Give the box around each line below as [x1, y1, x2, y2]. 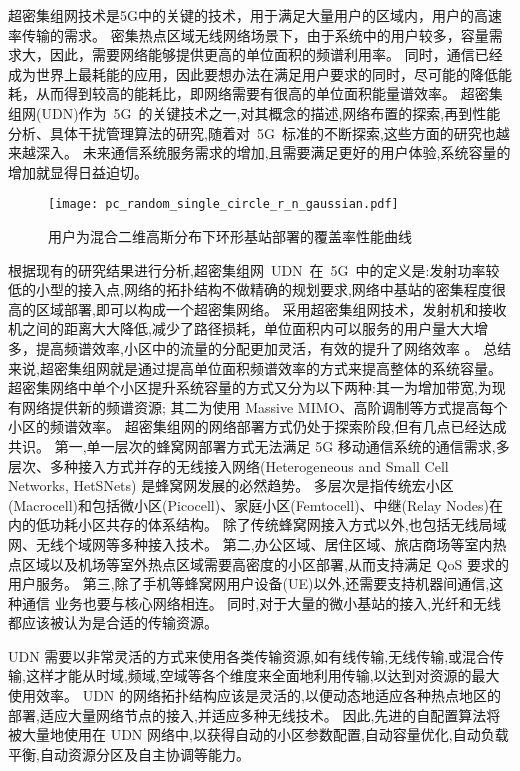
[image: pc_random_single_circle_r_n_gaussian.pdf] [48, 197, 399, 212]
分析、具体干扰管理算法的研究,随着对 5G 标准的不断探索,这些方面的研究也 [8, 122, 496, 143]
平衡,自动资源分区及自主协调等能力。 [8, 743, 250, 764]
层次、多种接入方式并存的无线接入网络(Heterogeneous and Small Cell [8, 455, 449, 476]
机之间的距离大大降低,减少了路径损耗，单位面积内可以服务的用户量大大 [8, 318, 474, 339]
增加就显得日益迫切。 [8, 161, 148, 182]
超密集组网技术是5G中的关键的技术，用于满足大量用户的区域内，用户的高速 [8, 5, 502, 25]
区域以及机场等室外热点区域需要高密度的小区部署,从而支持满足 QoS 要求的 [21, 553, 509, 574]
